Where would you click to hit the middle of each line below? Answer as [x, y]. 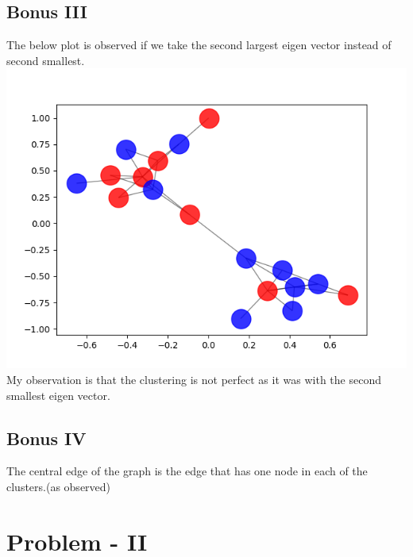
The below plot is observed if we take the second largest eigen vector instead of [199, 45]
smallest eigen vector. [58, 395]
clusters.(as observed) [59, 486]
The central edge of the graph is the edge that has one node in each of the [187, 471]
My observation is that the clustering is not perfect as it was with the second [194, 379]
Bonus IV [46, 438]
